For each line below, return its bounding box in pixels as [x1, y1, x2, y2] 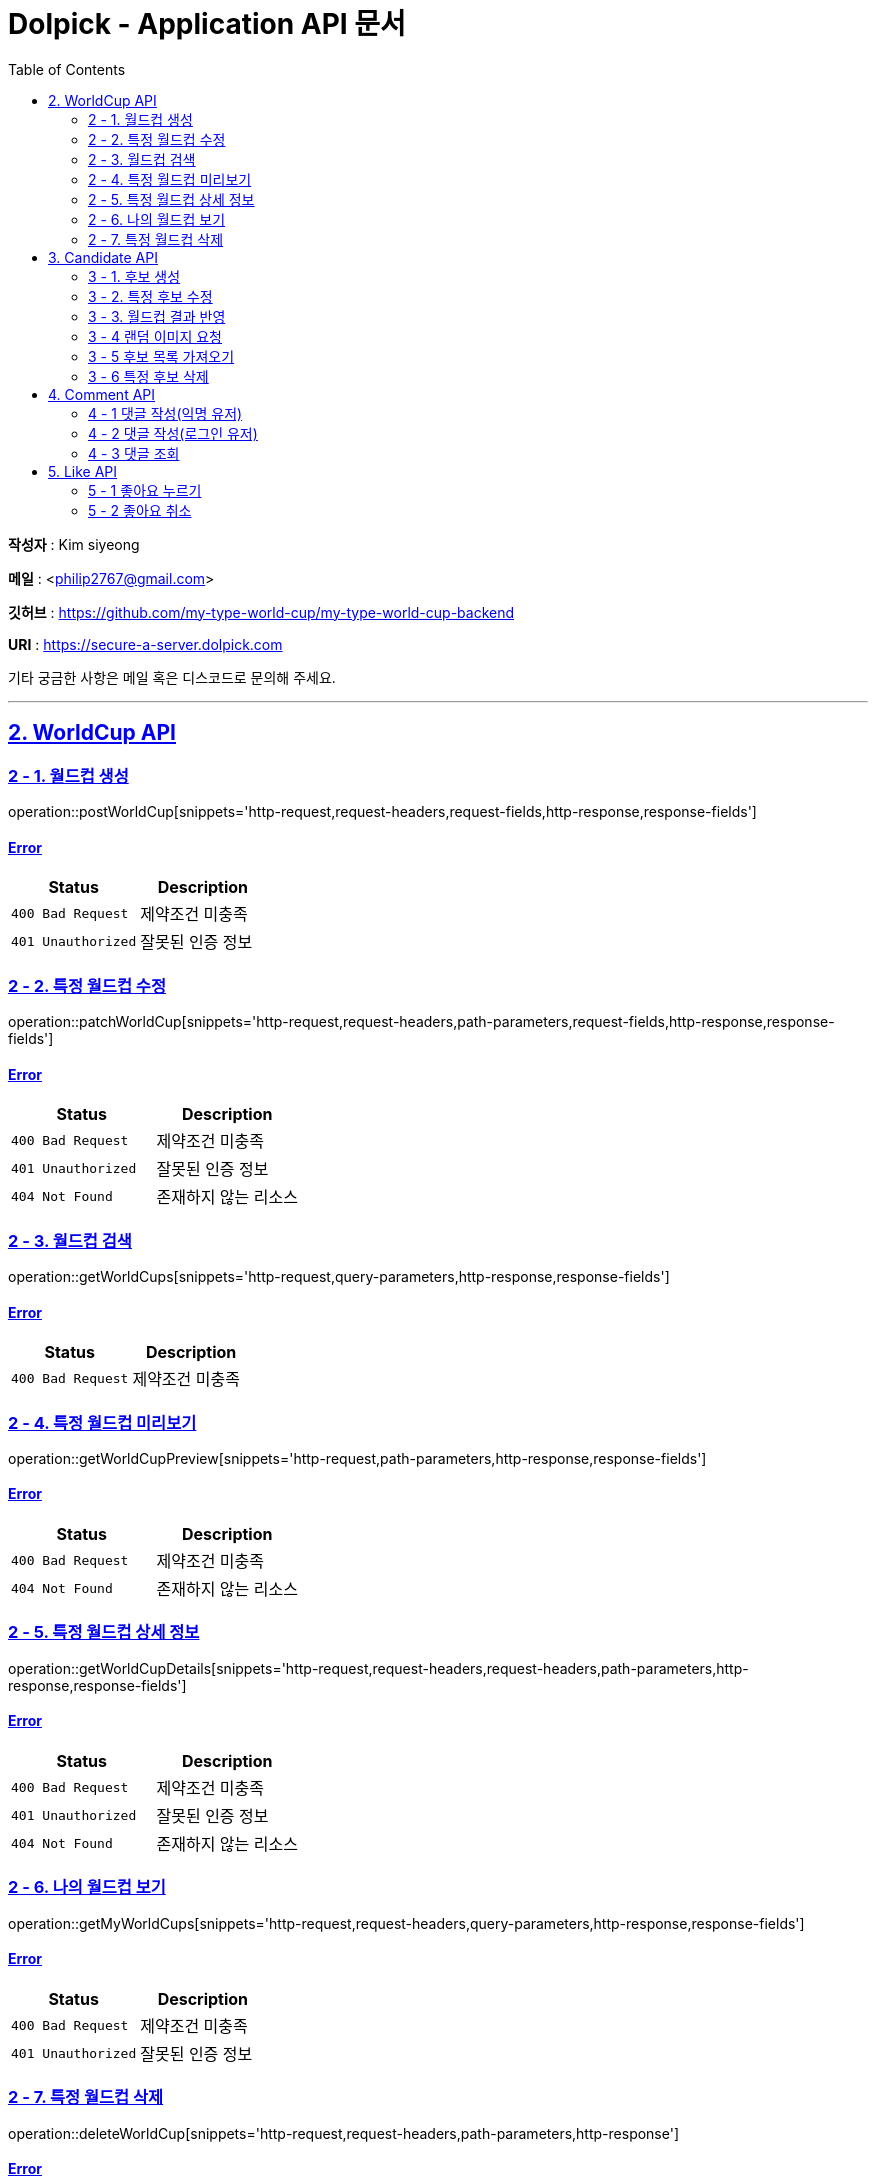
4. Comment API [48, 385, 156, 403]
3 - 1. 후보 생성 [88, 267, 181, 285]
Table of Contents [8, 60, 126, 78]
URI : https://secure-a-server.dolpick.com [8, 635, 283, 653]
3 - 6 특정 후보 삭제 [88, 367, 209, 385]
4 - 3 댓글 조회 [88, 444, 180, 462]
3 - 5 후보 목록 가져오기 [88, 347, 235, 365]
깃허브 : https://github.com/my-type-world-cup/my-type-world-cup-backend [8, 603, 515, 621]
